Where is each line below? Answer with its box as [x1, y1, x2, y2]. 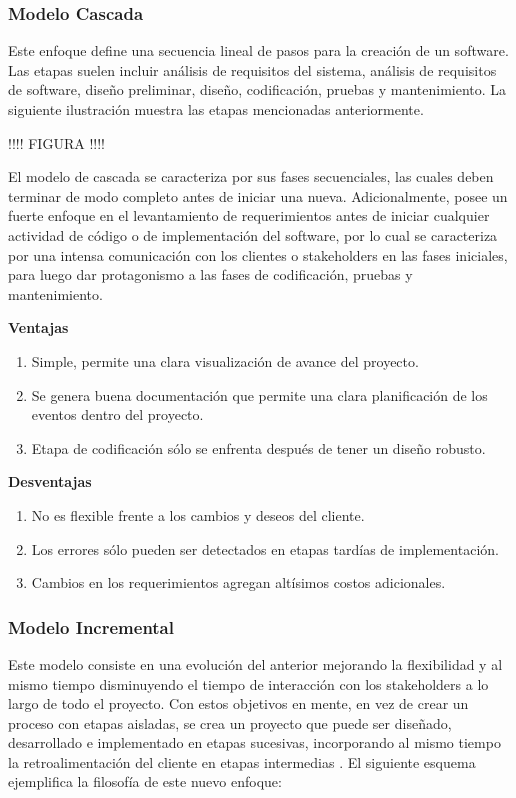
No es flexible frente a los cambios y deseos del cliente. [31, 504, 365, 525]
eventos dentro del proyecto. [31, 404, 204, 425]
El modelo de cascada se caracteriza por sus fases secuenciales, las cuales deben [8, 166, 494, 187]
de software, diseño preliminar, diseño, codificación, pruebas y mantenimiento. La [8, 79, 507, 100]
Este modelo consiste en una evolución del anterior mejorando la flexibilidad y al [8, 653, 503, 674]
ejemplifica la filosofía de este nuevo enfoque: [8, 771, 282, 792]
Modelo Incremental [8, 614, 174, 639]
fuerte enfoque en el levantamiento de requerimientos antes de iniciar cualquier [8, 205, 490, 226]
